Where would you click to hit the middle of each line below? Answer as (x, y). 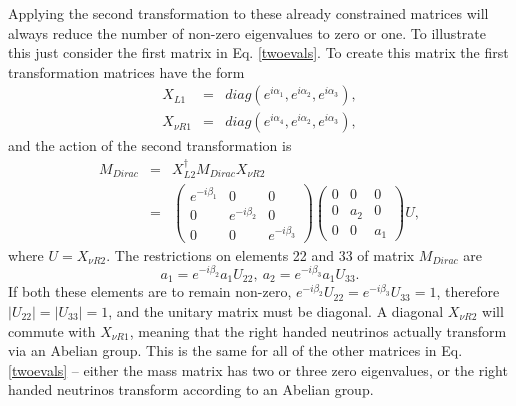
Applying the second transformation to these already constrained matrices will (248, 13)
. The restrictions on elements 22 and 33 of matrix (260, 254)
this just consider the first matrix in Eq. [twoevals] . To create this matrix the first (258, 52)
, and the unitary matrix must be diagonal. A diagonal (276, 310)
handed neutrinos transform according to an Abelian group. (191, 389)
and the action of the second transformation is (150, 145)
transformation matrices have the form (126, 71)
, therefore (468, 291)
